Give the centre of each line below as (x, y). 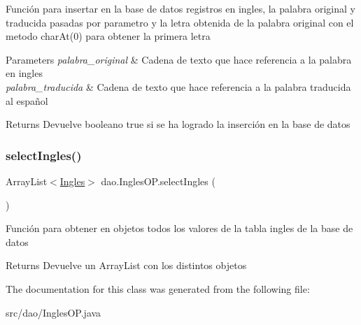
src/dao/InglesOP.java (54, 312)
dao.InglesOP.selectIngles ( (158, 181)
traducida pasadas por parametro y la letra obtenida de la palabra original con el (180, 22)
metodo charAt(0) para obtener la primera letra (108, 36)
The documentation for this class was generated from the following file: (158, 288)
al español (27, 100)
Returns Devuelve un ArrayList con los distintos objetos (126, 265)
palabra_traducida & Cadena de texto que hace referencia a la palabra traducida (178, 86)
